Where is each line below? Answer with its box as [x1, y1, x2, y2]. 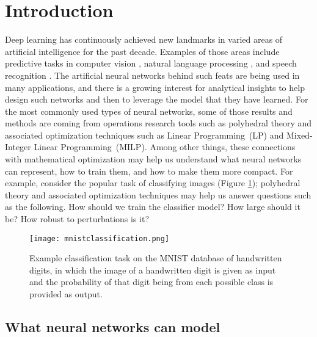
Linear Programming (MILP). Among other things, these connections [34, 140, 296, 153]
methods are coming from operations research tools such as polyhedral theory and [5, 117, 312, 129]
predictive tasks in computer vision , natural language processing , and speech [5, 57, 297, 70]
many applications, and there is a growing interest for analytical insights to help [5, 81, 305, 93]
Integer [5, 140, 31, 153]
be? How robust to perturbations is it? [5, 212, 150, 225]
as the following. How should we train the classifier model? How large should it [5, 200, 301, 213]
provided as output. [29, 288, 103, 300]
